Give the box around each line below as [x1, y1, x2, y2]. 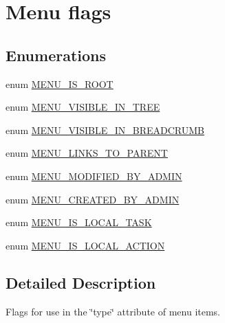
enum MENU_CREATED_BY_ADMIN [6, 192, 180, 206]
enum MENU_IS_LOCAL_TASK [6, 215, 152, 230]
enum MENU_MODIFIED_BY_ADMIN [6, 168, 182, 183]
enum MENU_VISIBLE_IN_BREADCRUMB [6, 122, 204, 137]
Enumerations [6, 44, 107, 65]
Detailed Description [6, 271, 156, 293]
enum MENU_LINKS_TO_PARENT [6, 146, 168, 160]
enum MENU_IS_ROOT [6, 76, 114, 91]
